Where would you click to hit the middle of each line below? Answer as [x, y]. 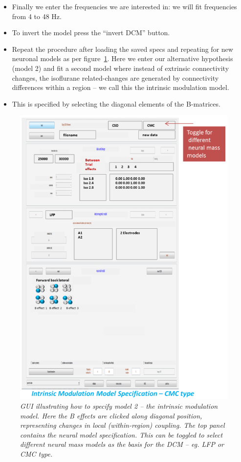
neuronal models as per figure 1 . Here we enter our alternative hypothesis [122, 58]
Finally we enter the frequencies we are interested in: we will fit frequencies [124, 6]
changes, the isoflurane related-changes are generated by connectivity [115, 77]
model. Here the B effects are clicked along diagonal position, [111, 415]
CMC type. [36, 453]
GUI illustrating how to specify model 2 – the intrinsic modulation [119, 406]
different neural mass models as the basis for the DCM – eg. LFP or [122, 444]
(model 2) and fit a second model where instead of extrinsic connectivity [120, 68]
